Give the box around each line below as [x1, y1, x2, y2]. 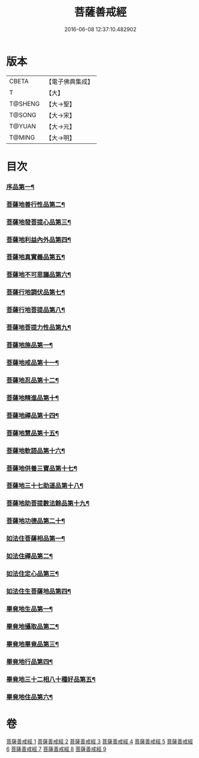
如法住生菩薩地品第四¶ [6, 587, 72, 595]
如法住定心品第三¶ [6, 570, 59, 578]
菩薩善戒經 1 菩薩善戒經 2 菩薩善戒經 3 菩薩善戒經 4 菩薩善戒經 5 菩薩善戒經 [6, 738, 193, 745]
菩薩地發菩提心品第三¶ [6, 218, 72, 226]
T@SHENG [9, 100, 40, 108]
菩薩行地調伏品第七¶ [6, 288, 66, 297]
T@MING [9, 133, 35, 142]
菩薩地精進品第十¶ [6, 393, 59, 402]
